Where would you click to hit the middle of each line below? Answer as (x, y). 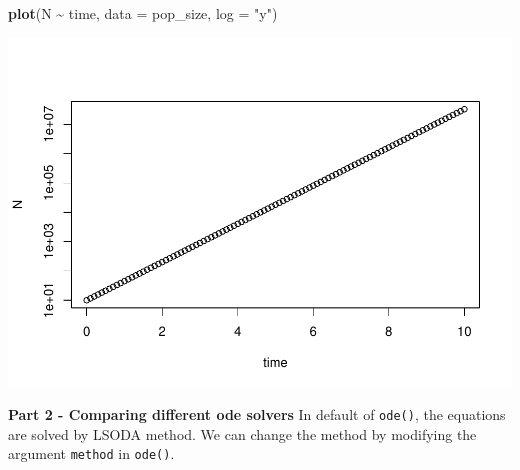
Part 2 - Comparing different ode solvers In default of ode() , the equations (257, 414)
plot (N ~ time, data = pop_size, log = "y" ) (143, 13)
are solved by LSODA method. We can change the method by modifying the (242, 433)
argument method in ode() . (91, 453)
